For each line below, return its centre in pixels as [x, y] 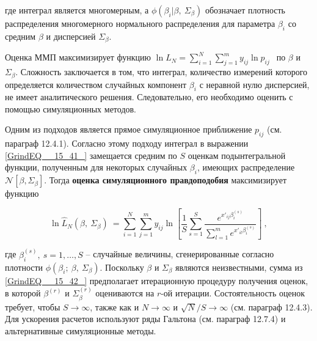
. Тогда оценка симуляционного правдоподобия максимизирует [166, 180]
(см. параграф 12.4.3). [271, 306]
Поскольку [125, 267]
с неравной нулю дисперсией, [254, 84]
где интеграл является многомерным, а [77, 10]
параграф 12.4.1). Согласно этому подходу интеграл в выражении [127, 143]
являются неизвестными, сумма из [239, 267]
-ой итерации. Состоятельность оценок [233, 293]
